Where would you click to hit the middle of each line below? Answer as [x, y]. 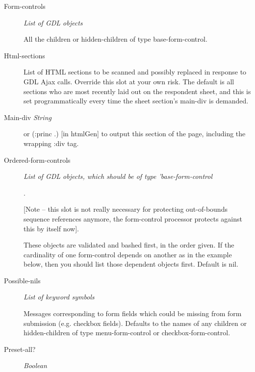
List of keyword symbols [59, 297]
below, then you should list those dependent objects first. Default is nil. [131, 264]
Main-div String [28, 117]
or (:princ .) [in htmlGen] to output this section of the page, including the [135, 134]
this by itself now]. [51, 228]
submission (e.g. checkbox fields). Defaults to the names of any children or [135, 323]
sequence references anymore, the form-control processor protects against [133, 218]
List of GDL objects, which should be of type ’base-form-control [118, 176]
